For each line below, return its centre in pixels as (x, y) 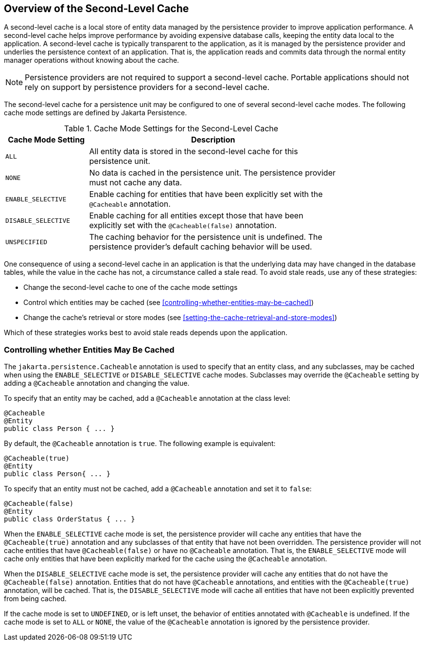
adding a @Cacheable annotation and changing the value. (97, 383)
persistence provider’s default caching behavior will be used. (201, 247)
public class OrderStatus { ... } (70, 519)
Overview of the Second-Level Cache (97, 9)
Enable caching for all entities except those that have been (196, 216)
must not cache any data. (136, 183)
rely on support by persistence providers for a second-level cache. (147, 87)
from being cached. (35, 599)
